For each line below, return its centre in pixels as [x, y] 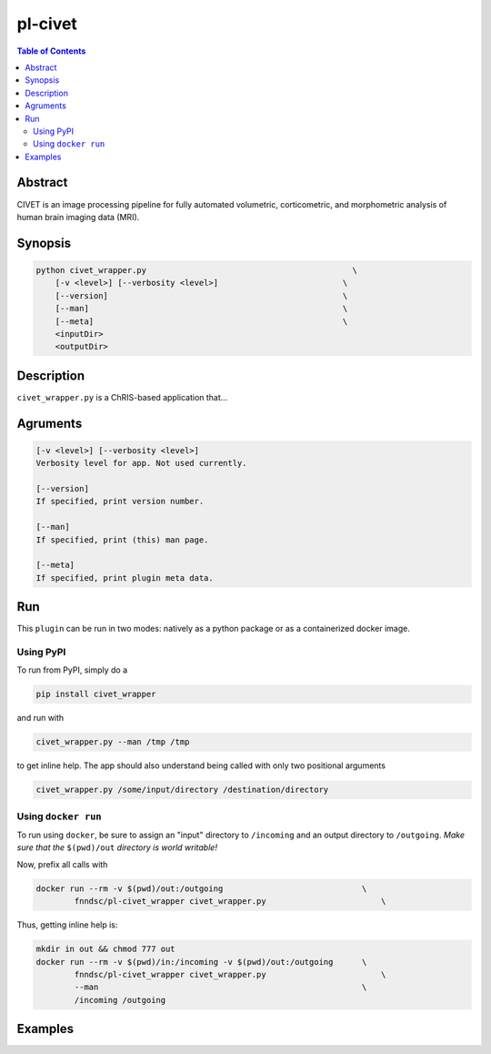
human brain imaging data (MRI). [78, 217]
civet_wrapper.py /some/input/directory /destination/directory [182, 790]
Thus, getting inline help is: [67, 925]
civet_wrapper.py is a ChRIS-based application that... [122, 397]
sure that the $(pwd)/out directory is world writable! [117, 847]
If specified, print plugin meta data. [125, 578]
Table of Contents [51, 51]
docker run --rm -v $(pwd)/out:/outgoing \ [201, 888]
